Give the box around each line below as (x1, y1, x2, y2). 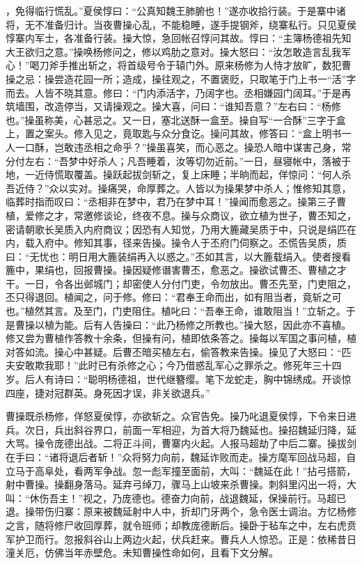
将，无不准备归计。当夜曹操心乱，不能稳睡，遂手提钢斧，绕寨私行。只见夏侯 (6, 17, 356, 31)
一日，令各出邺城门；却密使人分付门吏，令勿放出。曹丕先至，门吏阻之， (24, 276, 356, 290)
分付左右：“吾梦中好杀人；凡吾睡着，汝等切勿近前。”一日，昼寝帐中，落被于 (6, 153, 352, 168)
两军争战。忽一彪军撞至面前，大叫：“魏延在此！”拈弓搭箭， (83, 463, 356, 478)
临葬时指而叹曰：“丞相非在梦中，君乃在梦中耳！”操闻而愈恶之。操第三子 (6, 194, 337, 209)
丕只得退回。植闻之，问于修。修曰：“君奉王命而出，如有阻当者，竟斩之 (6, 290, 332, 304)
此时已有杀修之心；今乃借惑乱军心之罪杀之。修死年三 (78, 358, 322, 373)
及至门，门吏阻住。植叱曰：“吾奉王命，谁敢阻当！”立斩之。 (73, 304, 346, 318)
